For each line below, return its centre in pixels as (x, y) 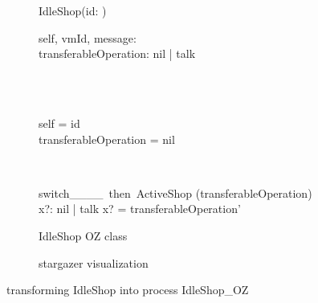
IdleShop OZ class (83, 235)
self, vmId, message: (88, 37)
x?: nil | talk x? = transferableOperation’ (140, 209)
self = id (59, 123)
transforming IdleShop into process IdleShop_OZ (128, 290)
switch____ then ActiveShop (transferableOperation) (175, 192)
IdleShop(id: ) (73, 10)
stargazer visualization (94, 262)
